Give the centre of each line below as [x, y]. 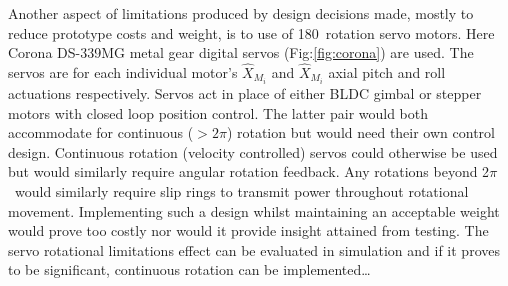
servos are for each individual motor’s [123, 72]
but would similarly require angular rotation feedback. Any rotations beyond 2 [249, 171]
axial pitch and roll [387, 72]
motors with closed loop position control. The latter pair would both [218, 112]
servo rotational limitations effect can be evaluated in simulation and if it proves [254, 249]
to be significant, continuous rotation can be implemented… [189, 269]
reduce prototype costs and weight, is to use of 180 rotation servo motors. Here [251, 32]
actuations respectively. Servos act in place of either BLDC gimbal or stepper [245, 93]
